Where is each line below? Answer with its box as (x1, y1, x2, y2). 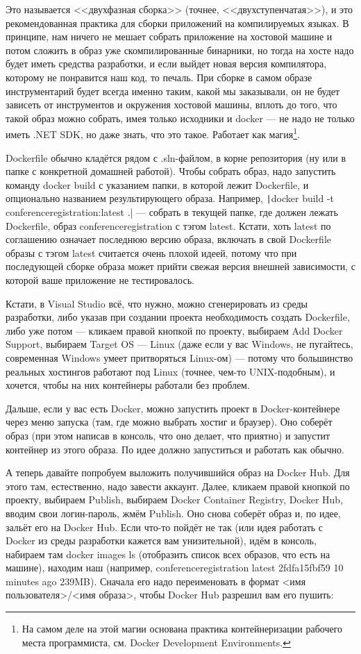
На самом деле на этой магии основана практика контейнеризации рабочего (22, 621, 343, 636)
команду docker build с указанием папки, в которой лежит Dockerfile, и (6, 177, 309, 192)
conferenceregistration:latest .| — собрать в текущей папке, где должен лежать (6, 205, 338, 219)
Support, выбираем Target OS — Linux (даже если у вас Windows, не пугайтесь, (6, 337, 353, 351)
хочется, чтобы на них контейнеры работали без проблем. (6, 378, 250, 392)
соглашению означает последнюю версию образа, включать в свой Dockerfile (6, 232, 331, 246)
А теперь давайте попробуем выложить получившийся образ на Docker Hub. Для (6, 465, 350, 480)
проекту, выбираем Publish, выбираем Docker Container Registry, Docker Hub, (6, 492, 344, 507)
